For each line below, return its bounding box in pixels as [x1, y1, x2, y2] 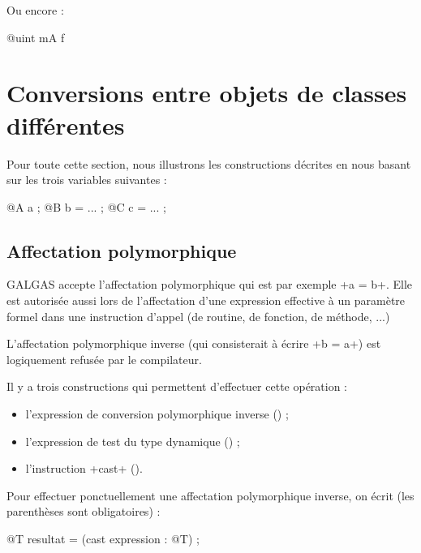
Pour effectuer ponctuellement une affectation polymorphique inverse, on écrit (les [6, 487, 415, 504]
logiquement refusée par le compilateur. [6, 350, 202, 367]
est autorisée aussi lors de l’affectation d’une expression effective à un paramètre [6, 292, 406, 309]
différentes [6, 108, 125, 141]
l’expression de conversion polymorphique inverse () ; [25, 405, 289, 422]
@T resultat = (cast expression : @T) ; [6, 530, 200, 547]
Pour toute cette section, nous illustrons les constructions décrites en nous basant [6, 155, 411, 172]
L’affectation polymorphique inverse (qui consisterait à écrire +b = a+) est [6, 335, 381, 352]
